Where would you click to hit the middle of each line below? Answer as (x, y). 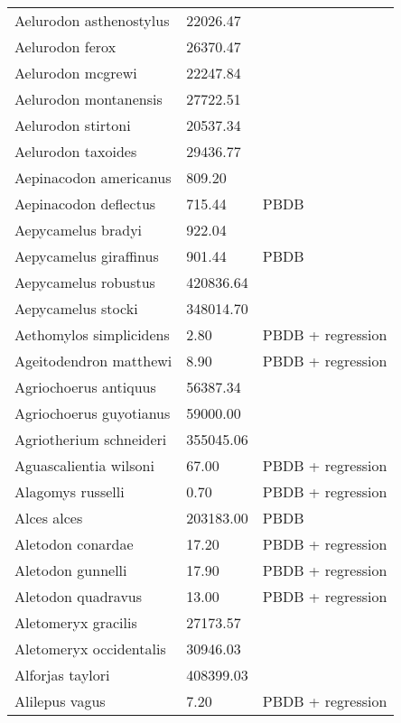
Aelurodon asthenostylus (92, 20)
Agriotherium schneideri (91, 439)
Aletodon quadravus (79, 596)
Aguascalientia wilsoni (84, 465)
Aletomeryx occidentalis (90, 649)
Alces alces (49, 518)
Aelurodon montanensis (89, 99)
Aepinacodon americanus (93, 177)
